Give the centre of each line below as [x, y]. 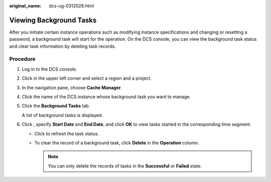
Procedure [22, 59]
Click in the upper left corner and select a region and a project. [87, 78]
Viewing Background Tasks [53, 20]
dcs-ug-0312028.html [72, 6]
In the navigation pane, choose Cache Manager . [72, 87]
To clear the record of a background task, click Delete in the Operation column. [117, 142]
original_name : [25, 6]
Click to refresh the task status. [67, 133]
